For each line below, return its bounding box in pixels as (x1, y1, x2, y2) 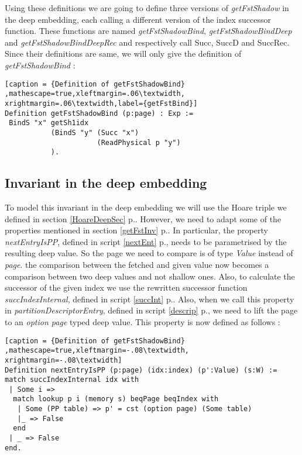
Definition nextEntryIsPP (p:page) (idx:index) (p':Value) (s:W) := (5, 366, 277, 374)
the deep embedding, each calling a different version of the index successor (5, 13, 271, 25)
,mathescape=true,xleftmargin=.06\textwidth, (5, 89, 185, 98)
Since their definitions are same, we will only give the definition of (5, 47, 242, 60)
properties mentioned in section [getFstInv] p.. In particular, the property (5, 224, 268, 236)
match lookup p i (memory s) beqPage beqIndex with (13, 395, 219, 404)
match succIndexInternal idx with (5, 375, 139, 384)
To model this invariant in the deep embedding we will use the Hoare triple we (5, 201, 287, 213)
